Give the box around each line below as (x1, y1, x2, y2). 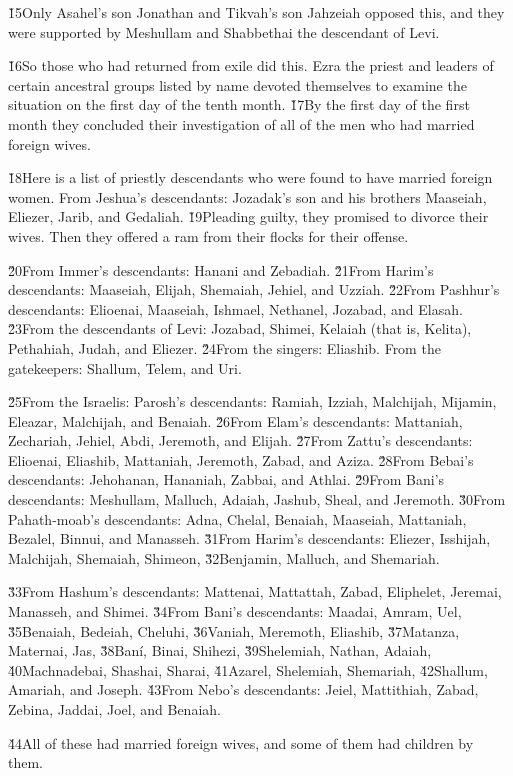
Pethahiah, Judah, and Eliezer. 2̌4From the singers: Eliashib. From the (8, 337, 441, 358)
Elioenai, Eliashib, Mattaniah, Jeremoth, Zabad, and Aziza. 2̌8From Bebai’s (8, 449, 474, 470)
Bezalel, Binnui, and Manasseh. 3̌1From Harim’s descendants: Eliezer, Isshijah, (8, 528, 491, 549)
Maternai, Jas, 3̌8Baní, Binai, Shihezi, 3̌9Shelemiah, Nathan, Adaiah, (8, 640, 432, 661)
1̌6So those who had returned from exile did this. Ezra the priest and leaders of (8, 55, 494, 76)
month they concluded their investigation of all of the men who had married (8, 113, 475, 134)
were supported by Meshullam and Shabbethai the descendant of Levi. (8, 21, 440, 42)
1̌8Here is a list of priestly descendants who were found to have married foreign (8, 167, 493, 188)
